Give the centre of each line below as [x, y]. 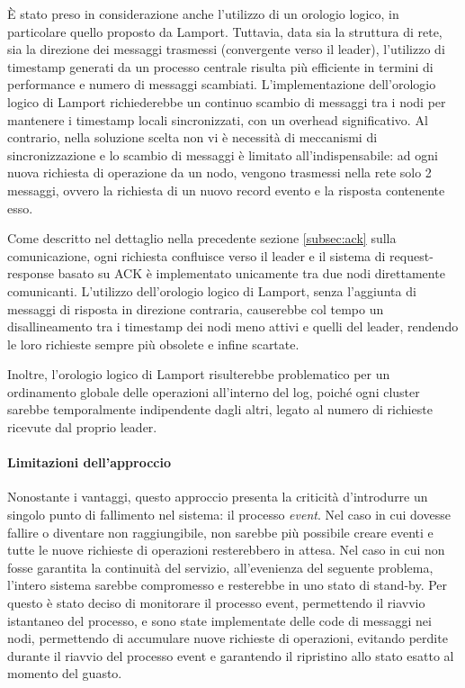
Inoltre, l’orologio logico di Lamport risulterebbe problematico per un [199, 374]
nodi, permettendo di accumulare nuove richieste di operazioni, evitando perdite [228, 638]
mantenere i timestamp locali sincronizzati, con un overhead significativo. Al [218, 119]
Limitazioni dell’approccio [89, 462]
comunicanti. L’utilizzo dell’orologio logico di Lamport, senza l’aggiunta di [212, 290]
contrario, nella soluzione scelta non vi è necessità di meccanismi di [192, 137]
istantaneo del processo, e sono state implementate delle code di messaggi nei [219, 620]
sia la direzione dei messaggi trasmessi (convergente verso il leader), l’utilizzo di [226, 49]
